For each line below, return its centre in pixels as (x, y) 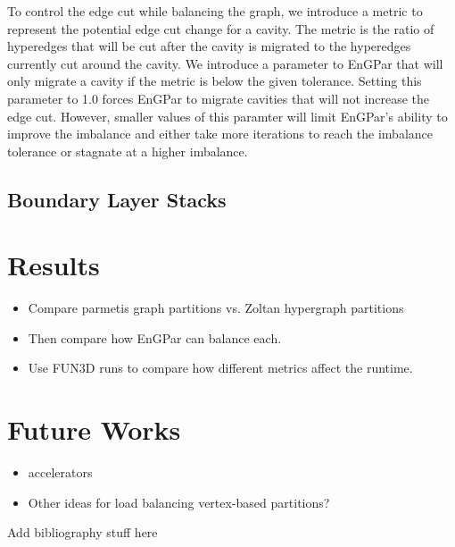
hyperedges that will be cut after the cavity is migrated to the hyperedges (209, 46)
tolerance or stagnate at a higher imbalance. (128, 151)
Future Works (94, 429)
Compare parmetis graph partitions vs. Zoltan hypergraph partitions (216, 308)
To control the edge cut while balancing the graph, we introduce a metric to (215, 11)
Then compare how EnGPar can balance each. (155, 337)
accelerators (60, 472)
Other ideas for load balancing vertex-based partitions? (179, 502)
